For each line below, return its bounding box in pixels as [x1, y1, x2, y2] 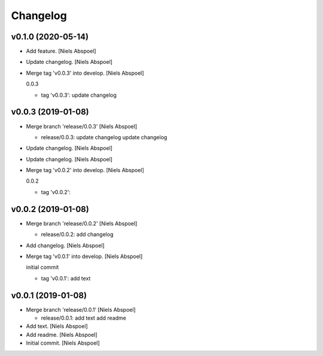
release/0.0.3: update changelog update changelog [41, 133, 167, 140]
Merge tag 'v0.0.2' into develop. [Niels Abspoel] [26, 167, 145, 174]
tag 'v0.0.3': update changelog [41, 91, 117, 99]
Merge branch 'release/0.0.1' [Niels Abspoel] [26, 306, 136, 313]
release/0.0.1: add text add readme [41, 314, 127, 322]
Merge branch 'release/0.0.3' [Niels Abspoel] [26, 122, 138, 130]
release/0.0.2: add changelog [41, 231, 114, 238]
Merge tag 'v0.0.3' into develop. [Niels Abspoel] [26, 69, 144, 76]
